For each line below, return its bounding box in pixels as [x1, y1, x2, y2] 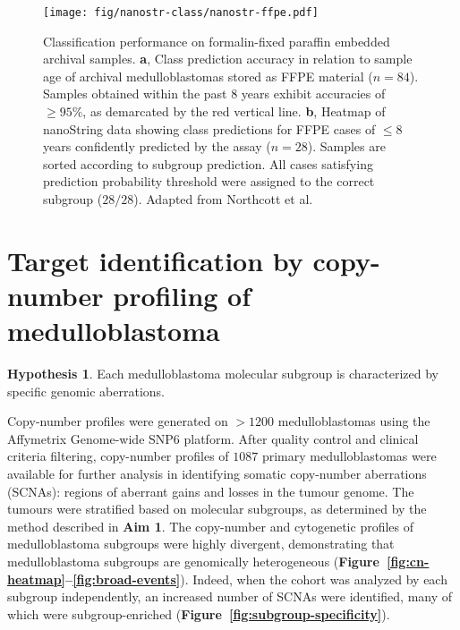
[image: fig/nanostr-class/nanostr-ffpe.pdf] [43, 6, 319, 19]
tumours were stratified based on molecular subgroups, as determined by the [7, 499, 427, 518]
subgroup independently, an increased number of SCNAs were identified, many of [7, 587, 453, 606]
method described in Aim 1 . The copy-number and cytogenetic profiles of [7, 516, 414, 535]
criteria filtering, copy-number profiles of [7, 447, 229, 465]
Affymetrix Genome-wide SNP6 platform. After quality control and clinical [7, 429, 419, 447]
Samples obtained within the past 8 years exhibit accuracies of [43, 84, 386, 103]
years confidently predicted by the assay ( [43, 137, 271, 156]
